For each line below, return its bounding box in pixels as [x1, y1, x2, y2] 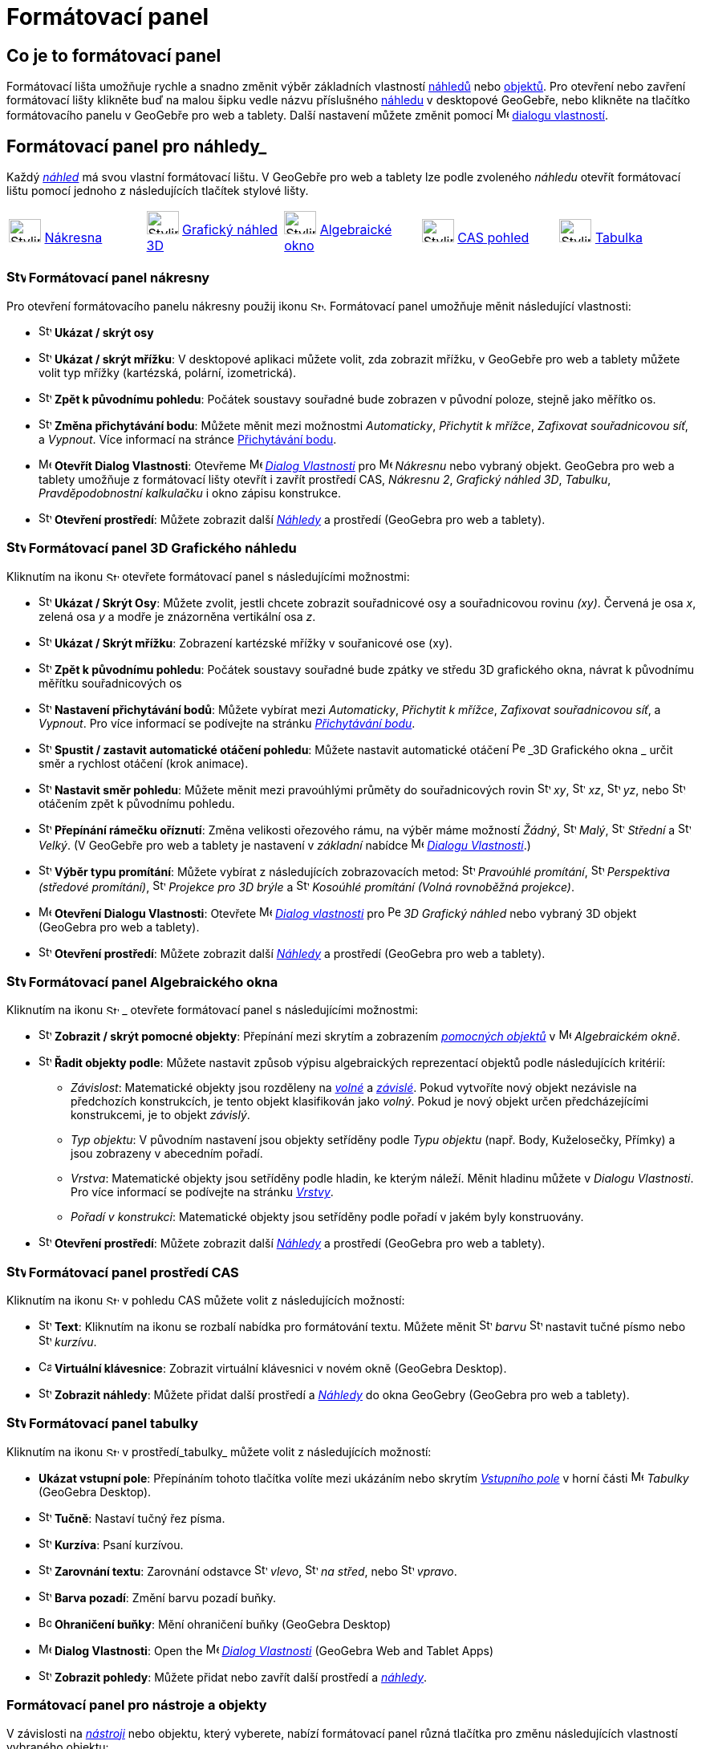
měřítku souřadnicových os [39, 676, 182, 690]
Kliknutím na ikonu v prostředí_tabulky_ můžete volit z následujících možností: [6, 1444, 432, 1459]
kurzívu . [54, 1335, 97, 1349]
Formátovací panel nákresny [28, 270, 210, 286]
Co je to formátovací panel [6, 45, 221, 66]
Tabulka [594, 229, 643, 246]
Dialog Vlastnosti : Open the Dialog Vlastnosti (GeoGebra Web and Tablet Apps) [54, 1643, 494, 1658]
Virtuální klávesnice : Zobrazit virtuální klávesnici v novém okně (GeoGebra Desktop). [54, 1361, 507, 1376]
